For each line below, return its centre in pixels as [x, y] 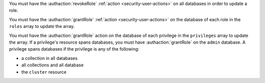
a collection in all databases [50, 58]
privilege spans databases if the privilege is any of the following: [74, 49]
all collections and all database [53, 65]
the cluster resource [44, 72]
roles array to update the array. [42, 27]
